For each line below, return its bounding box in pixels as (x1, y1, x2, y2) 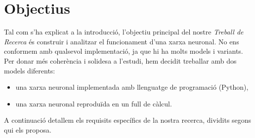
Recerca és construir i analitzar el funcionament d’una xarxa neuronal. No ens (4, 36, 239, 46)
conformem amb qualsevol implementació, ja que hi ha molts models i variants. (4, 46, 243, 56)
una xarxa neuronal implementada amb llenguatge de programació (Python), (15, 82, 249, 92)
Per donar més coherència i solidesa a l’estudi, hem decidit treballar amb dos (4, 55, 237, 66)
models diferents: (4, 65, 55, 75)
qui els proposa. (4, 124, 51, 135)
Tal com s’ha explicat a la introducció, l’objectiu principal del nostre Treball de (4, 27, 244, 37)
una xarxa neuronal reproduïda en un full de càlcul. (15, 98, 172, 108)
